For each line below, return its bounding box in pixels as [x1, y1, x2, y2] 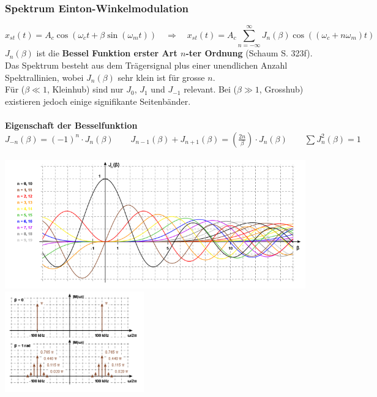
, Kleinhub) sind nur [47, 83, 124, 96]
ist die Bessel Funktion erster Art [36, 47, 177, 59]
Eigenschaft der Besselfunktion [5, 118, 138, 131]
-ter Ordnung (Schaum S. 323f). [185, 47, 313, 59]
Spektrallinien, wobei [5, 70, 84, 83]
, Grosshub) [259, 83, 304, 96]
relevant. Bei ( [184, 83, 237, 96]
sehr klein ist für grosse [118, 70, 205, 83]
